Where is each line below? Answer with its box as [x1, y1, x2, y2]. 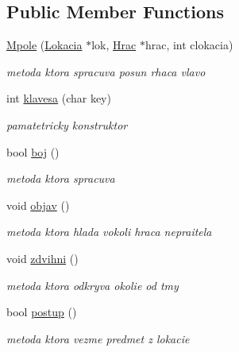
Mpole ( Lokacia [6, 37, 83, 53]
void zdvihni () [6, 249, 79, 266]
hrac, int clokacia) [145, 37, 233, 53]
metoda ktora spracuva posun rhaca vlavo [6, 63, 206, 79]
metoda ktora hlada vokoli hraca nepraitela [6, 223, 212, 240]
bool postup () [6, 304, 77, 320]
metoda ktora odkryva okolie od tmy [6, 277, 179, 293]
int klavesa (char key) [6, 90, 111, 106]
